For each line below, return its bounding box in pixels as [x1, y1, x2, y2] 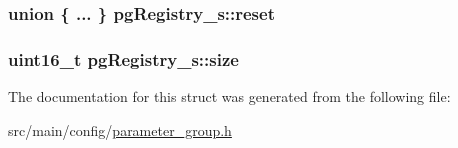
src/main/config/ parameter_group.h [8, 119, 232, 140]
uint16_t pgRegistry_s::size [8, 46, 239, 71]
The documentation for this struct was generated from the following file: [8, 86, 451, 107]
